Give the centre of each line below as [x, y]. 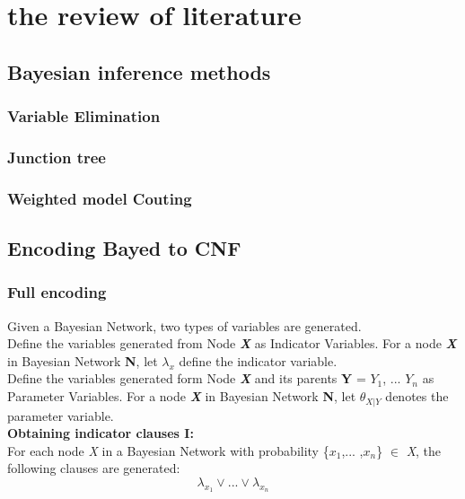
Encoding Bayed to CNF [124, 248]
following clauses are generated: [94, 468]
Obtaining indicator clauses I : [101, 433]
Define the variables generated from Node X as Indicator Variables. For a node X [232, 343]
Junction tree [57, 157]
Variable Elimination [84, 116]
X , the [424, 450]
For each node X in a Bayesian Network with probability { [168, 450]
